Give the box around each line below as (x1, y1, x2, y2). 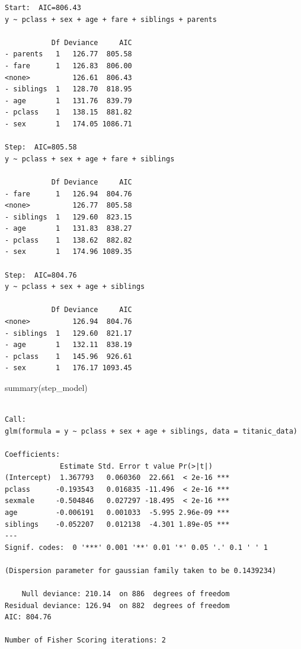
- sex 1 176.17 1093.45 (5, 364, 132, 373)
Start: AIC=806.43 (5, 4, 81, 12)
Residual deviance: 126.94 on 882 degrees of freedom (5, 601, 230, 610)
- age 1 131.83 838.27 (5, 224, 132, 233)
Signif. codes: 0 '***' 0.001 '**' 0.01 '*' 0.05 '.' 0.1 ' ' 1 (5, 543, 268, 552)
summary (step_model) (5, 381, 88, 393)
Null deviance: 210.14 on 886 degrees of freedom (21, 590, 230, 599)
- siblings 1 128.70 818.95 (5, 85, 132, 94)
